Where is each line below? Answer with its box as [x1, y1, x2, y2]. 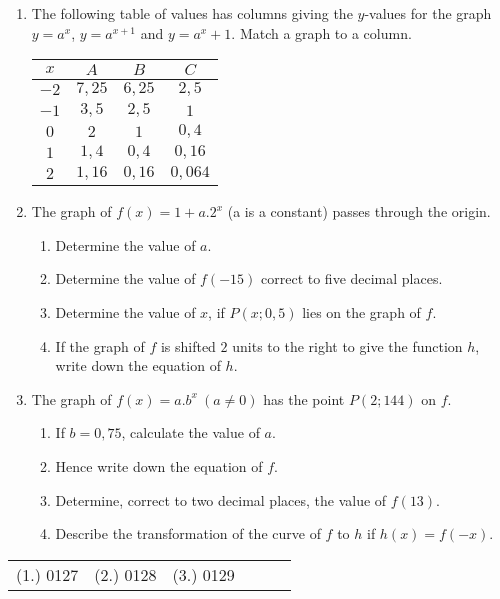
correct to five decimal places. [261, 268, 443, 289]
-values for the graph [364, 3, 492, 23]
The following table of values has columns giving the [31, 3, 353, 23]
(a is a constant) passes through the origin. [227, 201, 491, 222]
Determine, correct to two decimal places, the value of [55, 489, 387, 510]
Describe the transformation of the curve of [55, 523, 321, 544]
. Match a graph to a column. [231, 22, 412, 43]
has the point [263, 388, 345, 409]
